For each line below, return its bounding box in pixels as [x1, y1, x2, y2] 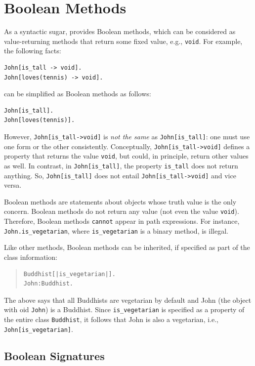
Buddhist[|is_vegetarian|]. [23, 270, 116, 278]
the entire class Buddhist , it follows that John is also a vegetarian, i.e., [4, 314, 218, 324]
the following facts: [4, 45, 61, 56]
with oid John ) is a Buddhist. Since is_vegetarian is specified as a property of [4, 304, 245, 315]
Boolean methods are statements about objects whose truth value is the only [4, 196, 237, 206]
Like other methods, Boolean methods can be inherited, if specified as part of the [4, 242, 250, 252]
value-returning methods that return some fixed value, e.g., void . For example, [4, 36, 243, 46]
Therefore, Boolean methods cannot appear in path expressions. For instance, [4, 216, 240, 226]
